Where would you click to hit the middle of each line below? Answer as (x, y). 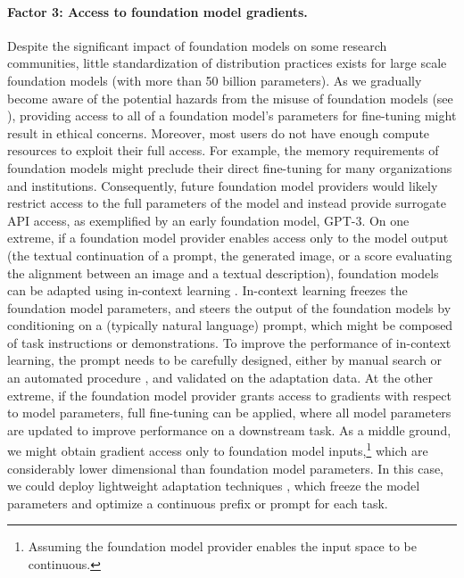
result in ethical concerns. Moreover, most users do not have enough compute (219, 132)
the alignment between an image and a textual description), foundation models (223, 272)
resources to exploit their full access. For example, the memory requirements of (223, 150)
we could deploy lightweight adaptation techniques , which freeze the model (214, 486)
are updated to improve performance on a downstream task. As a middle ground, (229, 429)
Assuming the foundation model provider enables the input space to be (222, 546)
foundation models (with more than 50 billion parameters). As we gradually (215, 80)
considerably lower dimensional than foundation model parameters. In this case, (226, 468)
